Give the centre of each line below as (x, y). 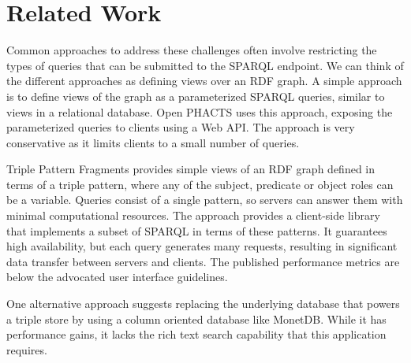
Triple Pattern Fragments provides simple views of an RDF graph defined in (191, 169)
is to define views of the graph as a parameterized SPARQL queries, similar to (196, 96)
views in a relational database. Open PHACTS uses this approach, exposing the (200, 111)
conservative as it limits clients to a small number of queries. (153, 142)
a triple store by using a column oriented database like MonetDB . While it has (196, 319)
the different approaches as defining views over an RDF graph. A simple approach (204, 81)
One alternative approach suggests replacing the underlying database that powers (203, 304)
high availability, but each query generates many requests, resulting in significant (202, 246)
